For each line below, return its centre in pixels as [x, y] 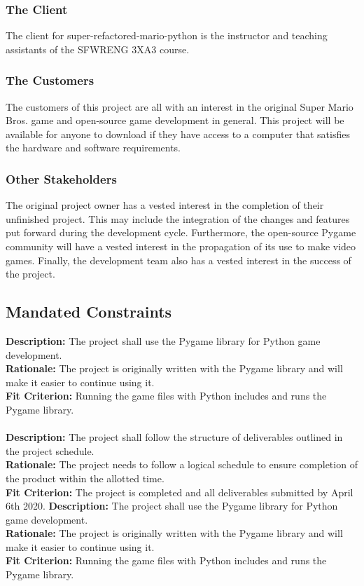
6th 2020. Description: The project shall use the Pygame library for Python [172, 506]
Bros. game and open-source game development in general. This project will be [175, 120]
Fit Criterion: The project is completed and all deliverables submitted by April [180, 492]
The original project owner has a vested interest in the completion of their [165, 205]
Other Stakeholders [61, 178]
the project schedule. [50, 450]
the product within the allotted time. [85, 478]
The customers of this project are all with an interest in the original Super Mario [180, 106]
